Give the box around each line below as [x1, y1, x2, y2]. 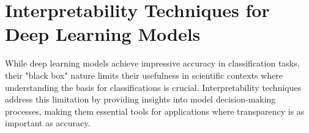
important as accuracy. [5, 117, 91, 129]
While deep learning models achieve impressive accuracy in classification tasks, [5, 57, 300, 70]
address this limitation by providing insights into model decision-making [5, 93, 276, 106]
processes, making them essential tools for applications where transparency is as [5, 104, 305, 117]
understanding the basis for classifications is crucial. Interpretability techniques [5, 81, 302, 93]
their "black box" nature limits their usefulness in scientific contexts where [5, 68, 283, 81]
